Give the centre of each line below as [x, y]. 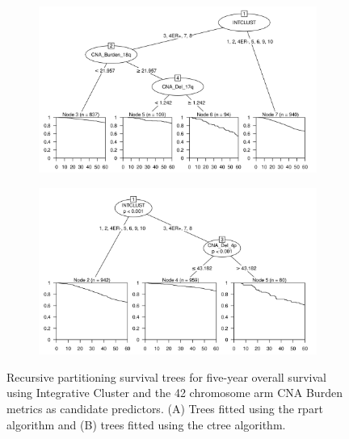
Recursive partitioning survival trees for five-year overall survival [166, 376]
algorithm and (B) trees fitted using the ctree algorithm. [146, 424]
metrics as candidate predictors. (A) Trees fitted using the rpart [165, 408]
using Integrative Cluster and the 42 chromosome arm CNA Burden [174, 393]
